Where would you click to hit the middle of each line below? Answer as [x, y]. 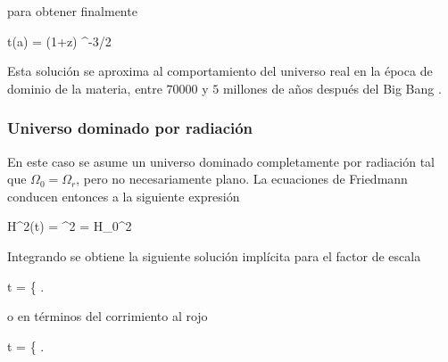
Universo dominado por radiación [130, 128]
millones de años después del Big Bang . [332, 88]
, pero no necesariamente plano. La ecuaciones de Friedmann [242, 179]
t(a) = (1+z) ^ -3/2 [59, 41]
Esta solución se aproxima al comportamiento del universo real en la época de [220, 71]
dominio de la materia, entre [85, 88]
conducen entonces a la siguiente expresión [124, 196]
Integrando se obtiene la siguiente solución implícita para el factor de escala [214, 255]
